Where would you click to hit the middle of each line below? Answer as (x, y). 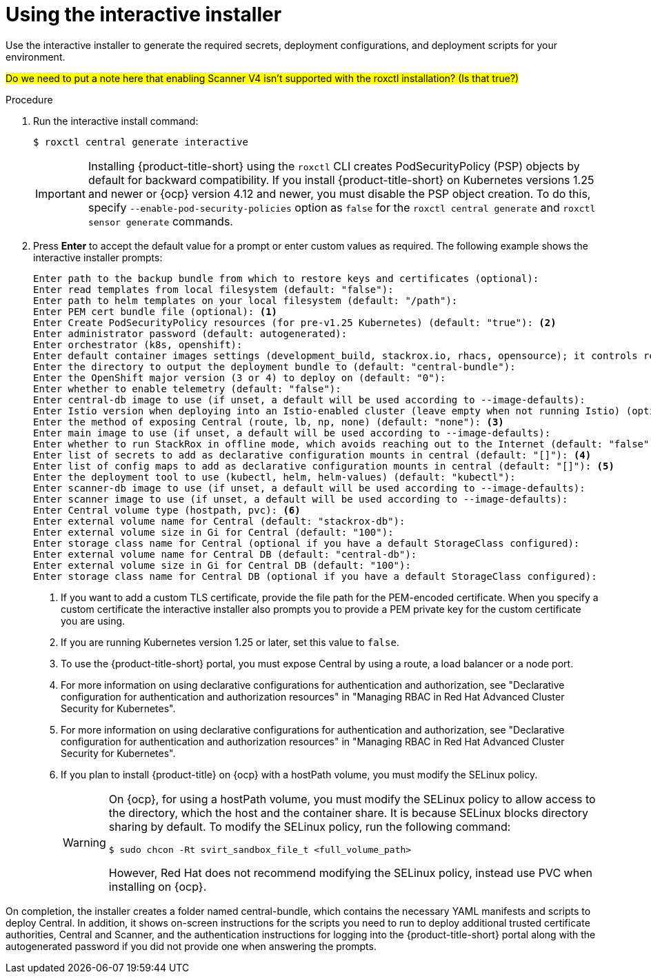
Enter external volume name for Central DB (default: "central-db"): (225, 554)
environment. (36, 57)
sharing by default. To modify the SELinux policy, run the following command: (310, 826)
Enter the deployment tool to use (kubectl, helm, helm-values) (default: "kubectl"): (274, 477)
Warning (84, 843)
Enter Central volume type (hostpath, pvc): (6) (167, 510)
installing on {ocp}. (158, 886)
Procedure (29, 99)
